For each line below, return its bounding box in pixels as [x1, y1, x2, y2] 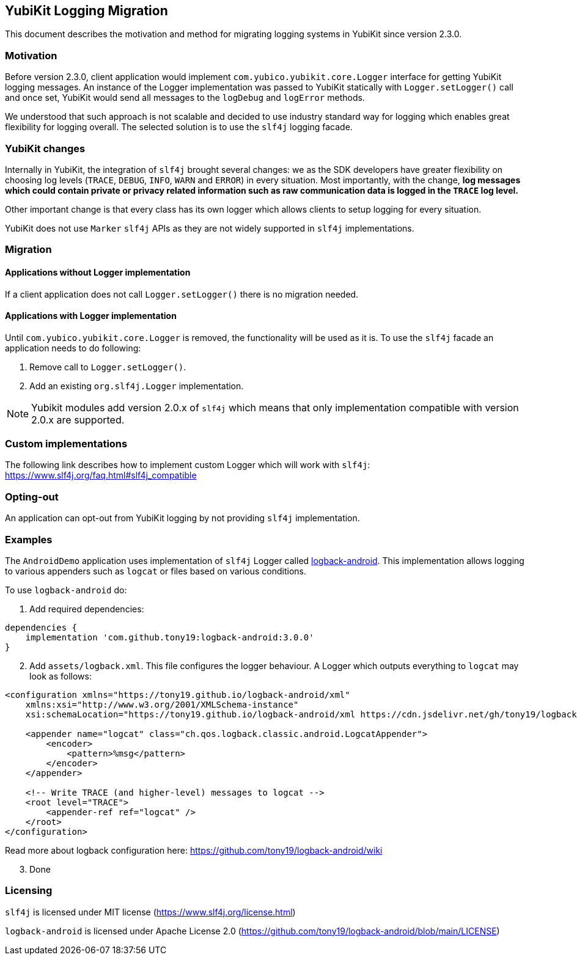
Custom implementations [5, 438, 128, 450]
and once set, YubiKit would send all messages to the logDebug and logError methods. [5, 92, 365, 103]
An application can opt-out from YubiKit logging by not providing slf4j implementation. [5, 513, 360, 524]
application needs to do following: [5, 342, 141, 353]
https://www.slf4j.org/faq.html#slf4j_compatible [5, 470, 197, 481]
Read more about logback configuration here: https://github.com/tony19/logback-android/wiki [5, 845, 383, 856]
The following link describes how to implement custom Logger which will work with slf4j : [5, 460, 370, 471]
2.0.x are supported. [31, 413, 125, 426]
